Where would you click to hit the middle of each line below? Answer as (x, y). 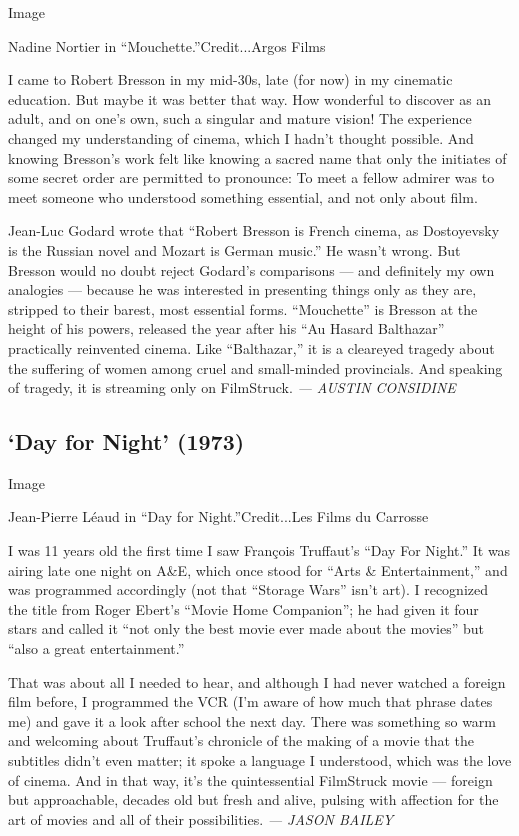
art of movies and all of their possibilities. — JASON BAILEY (201, 818)
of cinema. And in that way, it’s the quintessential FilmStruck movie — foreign (250, 779)
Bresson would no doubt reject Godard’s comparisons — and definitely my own (251, 269)
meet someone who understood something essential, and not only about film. (243, 196)
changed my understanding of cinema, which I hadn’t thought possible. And (241, 137)
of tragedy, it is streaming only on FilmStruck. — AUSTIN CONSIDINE (232, 387)
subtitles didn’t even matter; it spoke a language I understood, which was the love (260, 760)
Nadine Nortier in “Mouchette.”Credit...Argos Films (167, 45)
